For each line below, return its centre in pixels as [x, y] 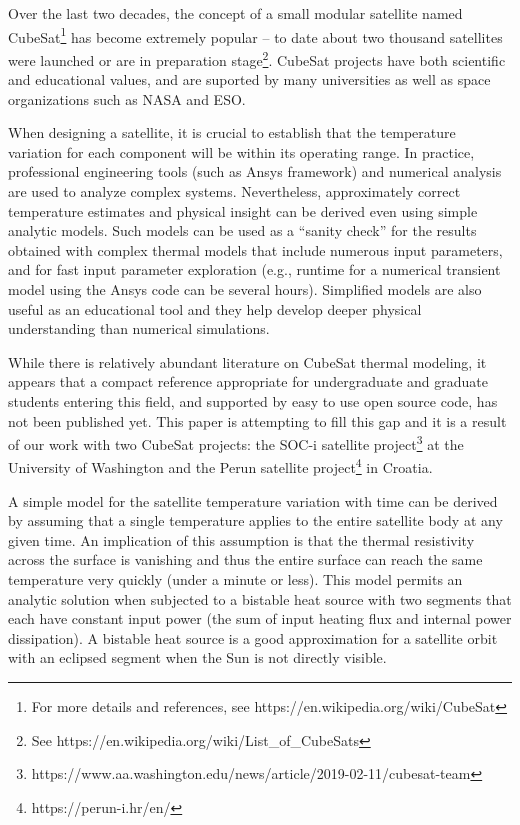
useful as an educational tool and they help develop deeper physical [215, 308]
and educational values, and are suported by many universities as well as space [249, 79]
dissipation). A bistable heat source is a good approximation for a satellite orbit [253, 637]
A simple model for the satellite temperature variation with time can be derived [253, 500]
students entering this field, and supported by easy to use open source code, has [253, 401]
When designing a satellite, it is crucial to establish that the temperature [232, 132]
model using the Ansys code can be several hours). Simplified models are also [245, 289]
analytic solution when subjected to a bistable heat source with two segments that [260, 598]
